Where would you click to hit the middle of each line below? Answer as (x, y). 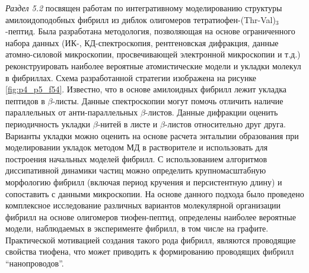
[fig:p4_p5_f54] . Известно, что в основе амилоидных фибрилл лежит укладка (146, 89)
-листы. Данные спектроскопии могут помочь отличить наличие (168, 100)
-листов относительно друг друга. (225, 123)
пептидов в (25, 100)
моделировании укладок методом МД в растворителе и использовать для (137, 147)
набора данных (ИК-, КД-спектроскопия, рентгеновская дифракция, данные (142, 42)
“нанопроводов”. (35, 263)
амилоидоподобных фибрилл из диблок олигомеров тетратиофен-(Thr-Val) (141, 19)
